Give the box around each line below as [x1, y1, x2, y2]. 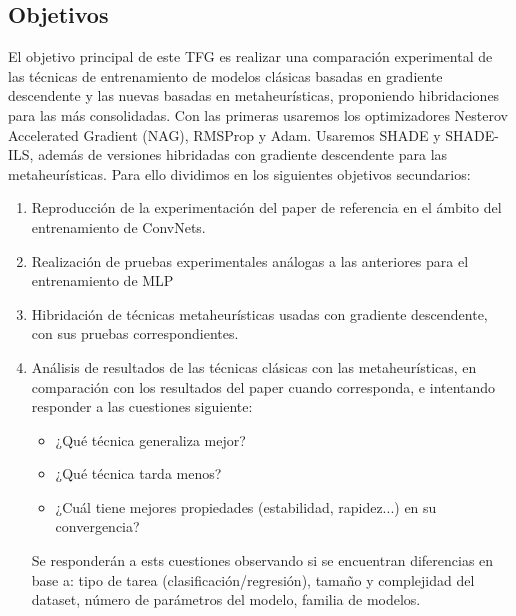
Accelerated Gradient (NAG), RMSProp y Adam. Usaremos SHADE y [8, 124, 441, 145]
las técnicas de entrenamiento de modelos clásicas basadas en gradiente [8, 65, 443, 86]
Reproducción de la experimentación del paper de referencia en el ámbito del [31, 197, 502, 218]
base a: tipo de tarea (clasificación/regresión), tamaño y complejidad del [31, 569, 475, 590]
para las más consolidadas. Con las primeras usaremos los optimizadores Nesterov [8, 104, 508, 125]
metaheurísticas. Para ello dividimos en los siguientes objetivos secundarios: [8, 163, 471, 184]
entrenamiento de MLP [31, 270, 174, 291]
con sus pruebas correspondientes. [31, 323, 239, 344]
